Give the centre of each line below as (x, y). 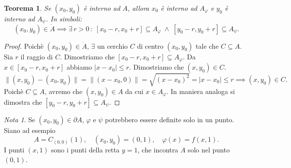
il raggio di (37, 56)
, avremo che (64, 91)
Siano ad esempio (30, 130)
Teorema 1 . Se (27, 8)
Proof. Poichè (24, 46)
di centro (150, 46)
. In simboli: (64, 19)
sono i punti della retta (85, 150)
